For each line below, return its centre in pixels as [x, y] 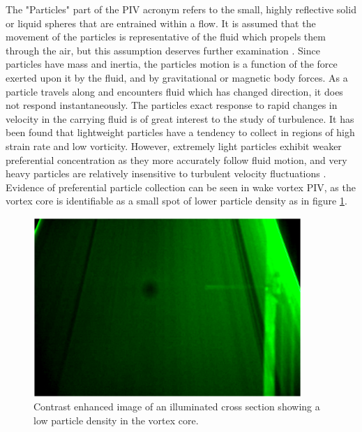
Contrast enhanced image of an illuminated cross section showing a [177, 407]
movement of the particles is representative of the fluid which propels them [166, 37]
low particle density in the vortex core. [116, 420]
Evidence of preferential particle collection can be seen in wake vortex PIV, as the [181, 187]
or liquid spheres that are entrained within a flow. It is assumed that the [161, 23]
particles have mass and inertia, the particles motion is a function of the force [172, 64]
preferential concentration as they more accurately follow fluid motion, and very [176, 159]
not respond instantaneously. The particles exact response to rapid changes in [172, 105]
